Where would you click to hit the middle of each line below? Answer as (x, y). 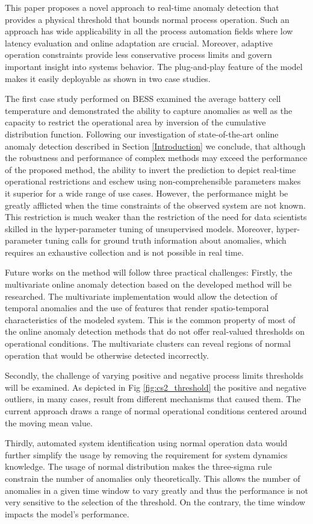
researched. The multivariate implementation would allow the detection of (141, 296)
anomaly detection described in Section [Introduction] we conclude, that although (155, 146)
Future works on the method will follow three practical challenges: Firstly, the (149, 272)
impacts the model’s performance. (67, 513)
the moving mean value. (49, 422)
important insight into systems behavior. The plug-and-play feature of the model (154, 66)
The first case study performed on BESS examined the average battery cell (143, 99)
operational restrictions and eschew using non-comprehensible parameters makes (153, 181)
